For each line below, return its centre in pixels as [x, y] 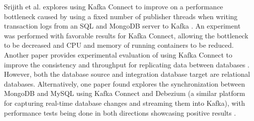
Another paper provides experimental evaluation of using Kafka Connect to [118, 54]
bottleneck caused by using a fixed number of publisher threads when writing [121, 16]
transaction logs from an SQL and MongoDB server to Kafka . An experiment [122, 26]
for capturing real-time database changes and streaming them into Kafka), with [125, 103]
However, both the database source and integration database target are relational [127, 74]
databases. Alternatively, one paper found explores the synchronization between [125, 83]
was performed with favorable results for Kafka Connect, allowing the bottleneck [126, 35]
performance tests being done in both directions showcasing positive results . [120, 112]
